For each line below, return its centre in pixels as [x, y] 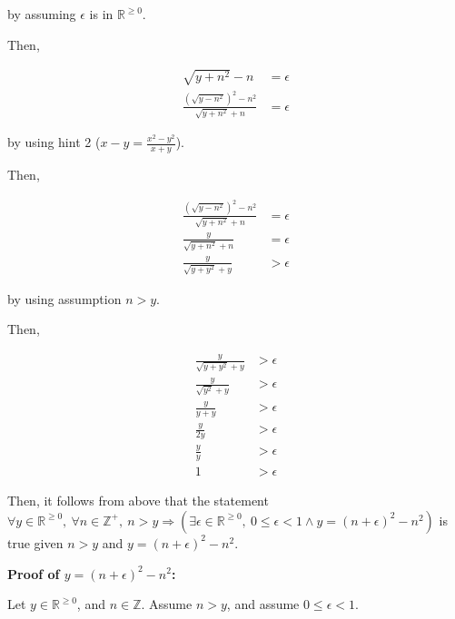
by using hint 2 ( [54, 142]
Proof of [34, 573]
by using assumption [64, 298]
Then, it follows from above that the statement [138, 501]
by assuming [42, 14]
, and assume [263, 604]
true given [35, 542]
